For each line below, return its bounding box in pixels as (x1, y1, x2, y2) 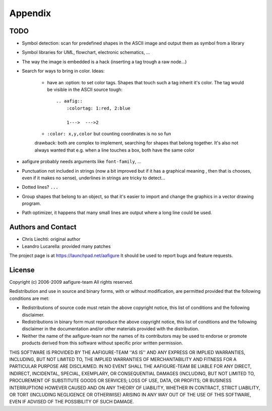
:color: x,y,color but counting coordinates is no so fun (47, 130, 171, 136)
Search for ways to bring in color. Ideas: (22, 68, 105, 74)
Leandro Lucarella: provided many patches (22, 243, 111, 249)
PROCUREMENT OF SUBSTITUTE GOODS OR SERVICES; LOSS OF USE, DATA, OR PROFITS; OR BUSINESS (9, 378, 232, 384)
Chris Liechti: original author (22, 236, 81, 242)
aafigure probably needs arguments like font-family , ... (22, 159, 142, 165)
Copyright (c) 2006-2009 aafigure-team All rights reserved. (9, 279, 133, 285)
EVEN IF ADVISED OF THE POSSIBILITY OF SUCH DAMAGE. (9, 399, 134, 405)
